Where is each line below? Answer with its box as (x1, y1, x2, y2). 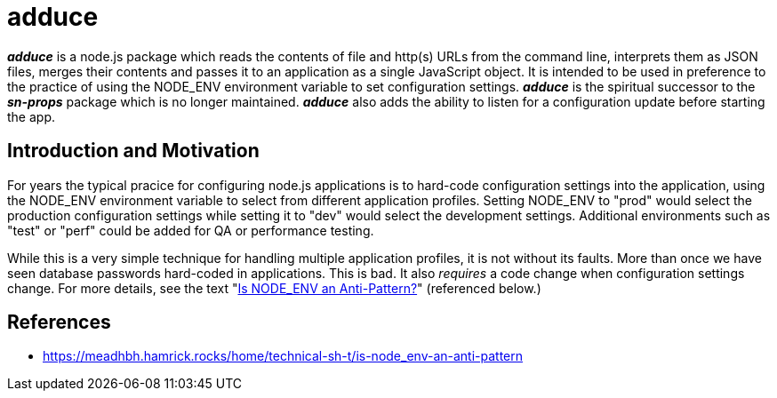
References (7, 311, 111, 334)
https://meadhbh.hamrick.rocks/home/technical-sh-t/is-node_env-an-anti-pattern (43, 348, 524, 364)
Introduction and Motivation (7, 139, 260, 163)
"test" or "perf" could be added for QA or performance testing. (7, 222, 374, 238)
